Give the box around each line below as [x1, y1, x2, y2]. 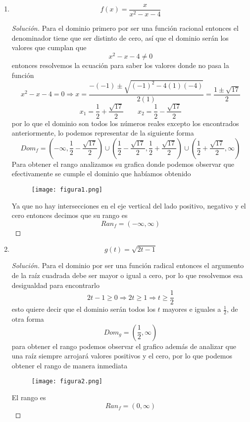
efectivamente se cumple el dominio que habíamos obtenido [11, 168, 191, 179]
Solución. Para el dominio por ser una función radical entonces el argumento [11, 260, 244, 271]
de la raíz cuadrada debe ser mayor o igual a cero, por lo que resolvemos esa [11, 270, 243, 280]
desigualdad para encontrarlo [11, 280, 100, 290]
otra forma [11, 314, 44, 324]
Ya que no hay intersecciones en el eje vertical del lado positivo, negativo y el [11, 200, 246, 211]
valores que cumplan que [11, 42, 87, 53]
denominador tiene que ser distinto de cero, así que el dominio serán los [11, 32, 229, 43]
